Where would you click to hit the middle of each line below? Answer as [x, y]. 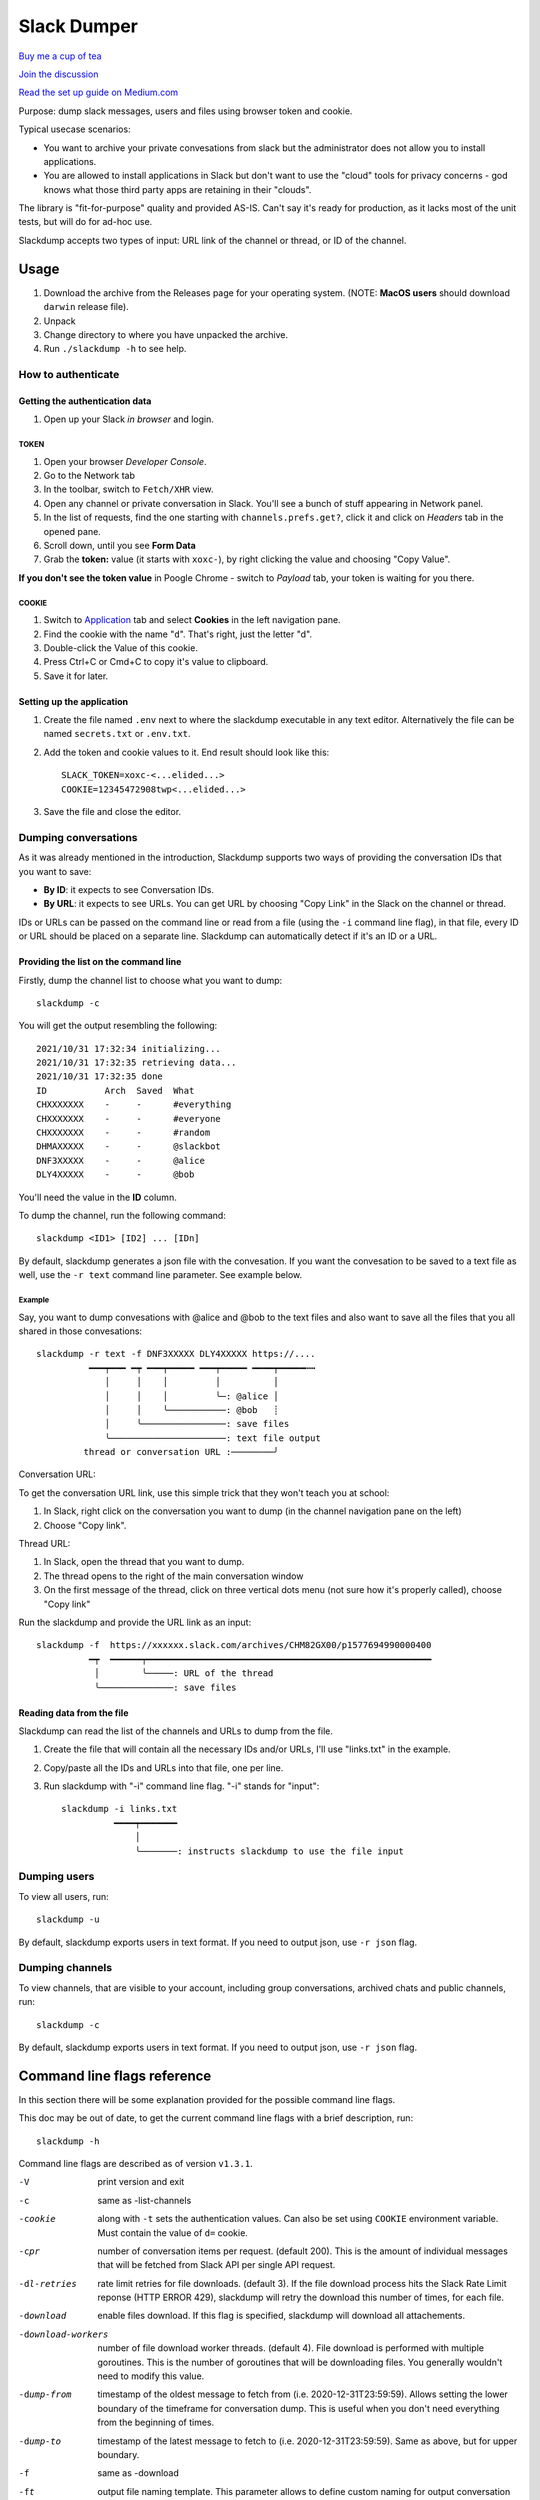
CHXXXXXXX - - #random [123, 1133]
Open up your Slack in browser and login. [128, 419]
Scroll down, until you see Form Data [120, 545]
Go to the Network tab [89, 476]
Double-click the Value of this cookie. [121, 647]
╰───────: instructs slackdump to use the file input [269, 1851]
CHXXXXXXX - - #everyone [129, 1118]
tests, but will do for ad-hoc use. [85, 222]
